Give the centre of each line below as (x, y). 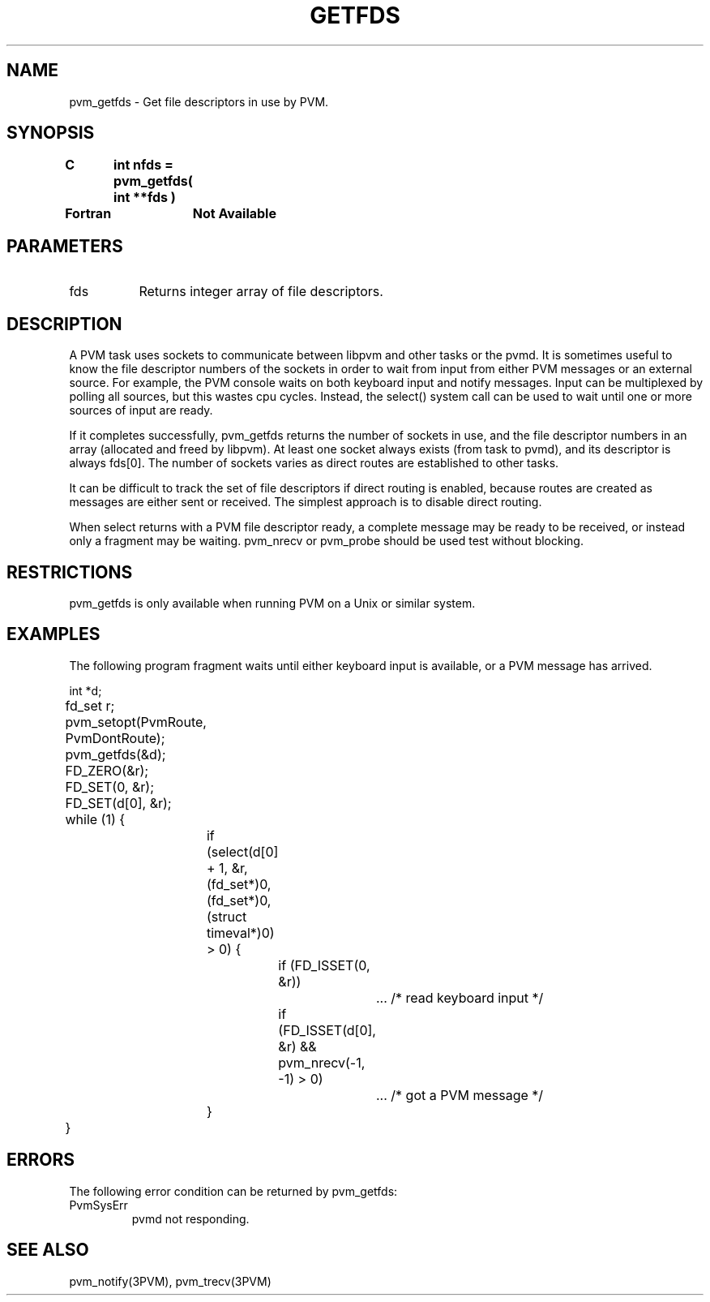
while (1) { (95, 819)
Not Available (234, 214)
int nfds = (143, 165)
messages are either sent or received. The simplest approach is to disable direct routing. (306, 502)
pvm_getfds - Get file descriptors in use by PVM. (199, 101)
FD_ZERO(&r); (107, 770)
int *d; (86, 690)
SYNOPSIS (51, 133)
